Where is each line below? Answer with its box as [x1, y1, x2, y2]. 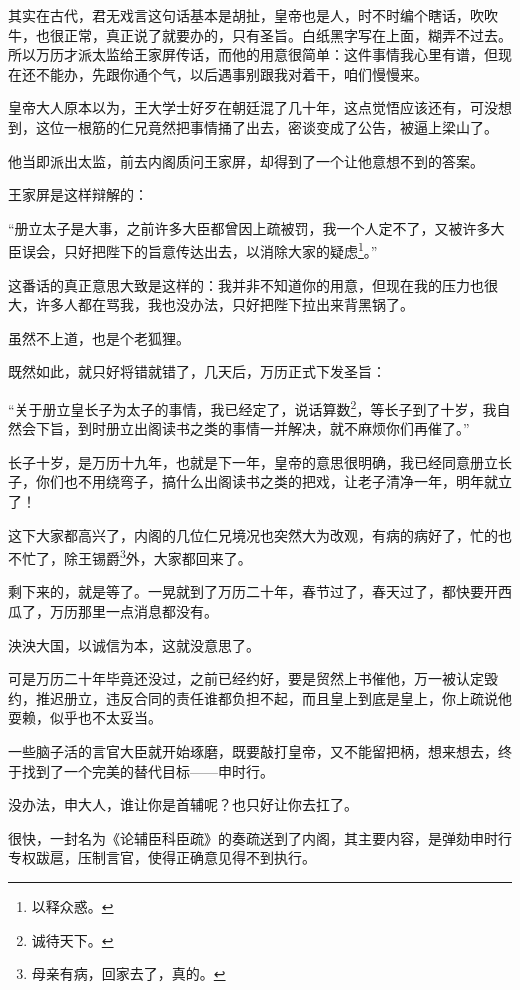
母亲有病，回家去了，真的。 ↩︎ [31, 963, 226, 984]
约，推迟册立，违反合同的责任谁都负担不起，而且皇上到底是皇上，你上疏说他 [8, 687, 512, 708]
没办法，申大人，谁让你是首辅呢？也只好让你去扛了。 [8, 794, 358, 815]
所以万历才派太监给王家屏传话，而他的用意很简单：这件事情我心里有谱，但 [8, 44, 498, 65]
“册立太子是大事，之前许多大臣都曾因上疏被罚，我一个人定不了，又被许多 [8, 217, 491, 238]
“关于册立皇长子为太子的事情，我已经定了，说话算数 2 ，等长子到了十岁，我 [8, 395, 497, 419]
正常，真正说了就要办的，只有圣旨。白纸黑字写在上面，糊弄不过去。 [63, 24, 512, 45]
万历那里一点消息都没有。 [49, 601, 218, 622]
